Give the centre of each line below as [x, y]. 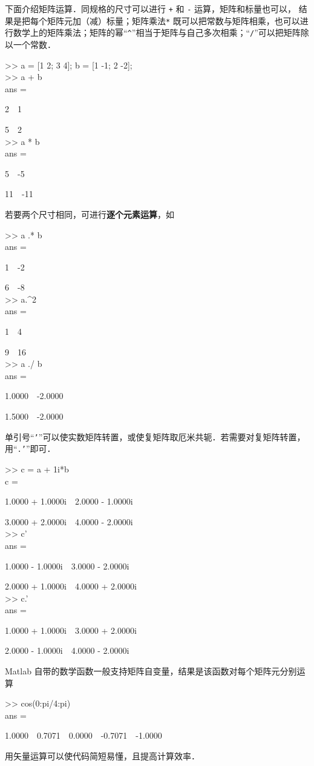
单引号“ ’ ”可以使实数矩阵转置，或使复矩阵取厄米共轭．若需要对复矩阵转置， [155, 436]
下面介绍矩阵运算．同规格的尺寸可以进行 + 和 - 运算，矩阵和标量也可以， [151, 8]
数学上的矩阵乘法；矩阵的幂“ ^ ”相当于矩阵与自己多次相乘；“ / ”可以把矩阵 [157, 32]
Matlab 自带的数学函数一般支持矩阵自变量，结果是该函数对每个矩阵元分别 [151, 671]
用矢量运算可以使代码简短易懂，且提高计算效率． [102, 756]
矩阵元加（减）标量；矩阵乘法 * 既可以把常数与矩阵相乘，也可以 [173, 20]
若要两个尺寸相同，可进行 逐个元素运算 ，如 [90, 214]
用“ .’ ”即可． [30, 449]
